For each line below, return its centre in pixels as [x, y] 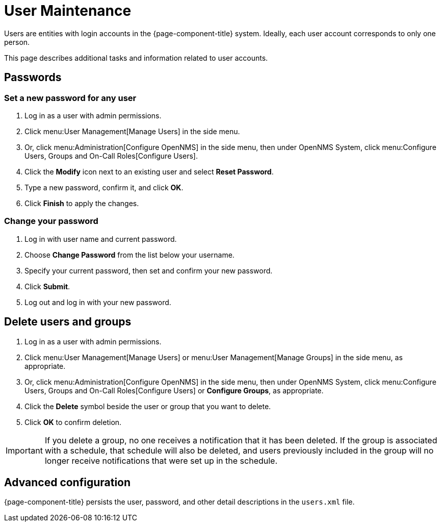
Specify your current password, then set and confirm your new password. [149, 270]
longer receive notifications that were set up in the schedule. [161, 460]
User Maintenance [68, 11]
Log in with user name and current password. [101, 239]
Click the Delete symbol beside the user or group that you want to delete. [148, 406]
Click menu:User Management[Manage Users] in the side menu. [132, 131]
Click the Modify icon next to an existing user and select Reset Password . [149, 171]
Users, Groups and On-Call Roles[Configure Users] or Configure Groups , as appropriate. [174, 390]
